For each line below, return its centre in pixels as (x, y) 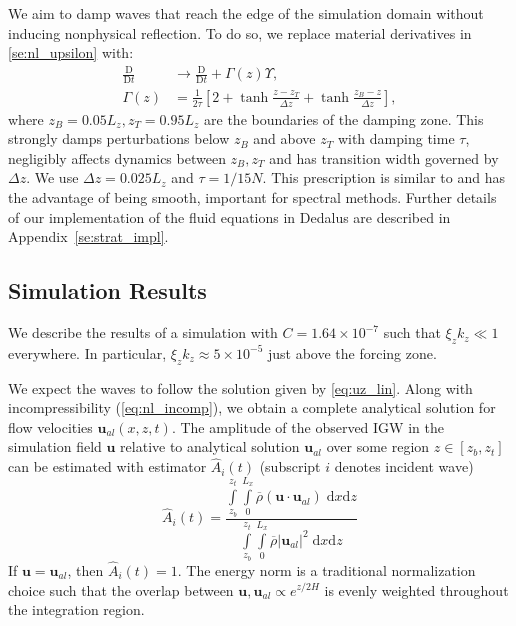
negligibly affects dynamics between (117, 157)
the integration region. (76, 609)
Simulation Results (107, 290)
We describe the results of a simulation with (143, 332)
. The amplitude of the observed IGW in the (307, 426)
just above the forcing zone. (352, 352)
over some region (378, 446)
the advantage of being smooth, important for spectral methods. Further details (252, 197)
